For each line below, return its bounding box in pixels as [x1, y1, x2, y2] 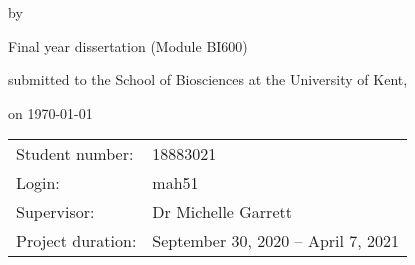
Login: [16, 171, 60, 195]
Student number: [16, 142, 134, 166]
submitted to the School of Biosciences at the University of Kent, [8, 69, 408, 90]
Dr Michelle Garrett [152, 200, 292, 224]
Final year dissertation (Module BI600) [8, 35, 248, 56]
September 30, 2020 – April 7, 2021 [152, 229, 400, 253]
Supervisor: [16, 200, 95, 224]
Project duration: [16, 229, 137, 253]
